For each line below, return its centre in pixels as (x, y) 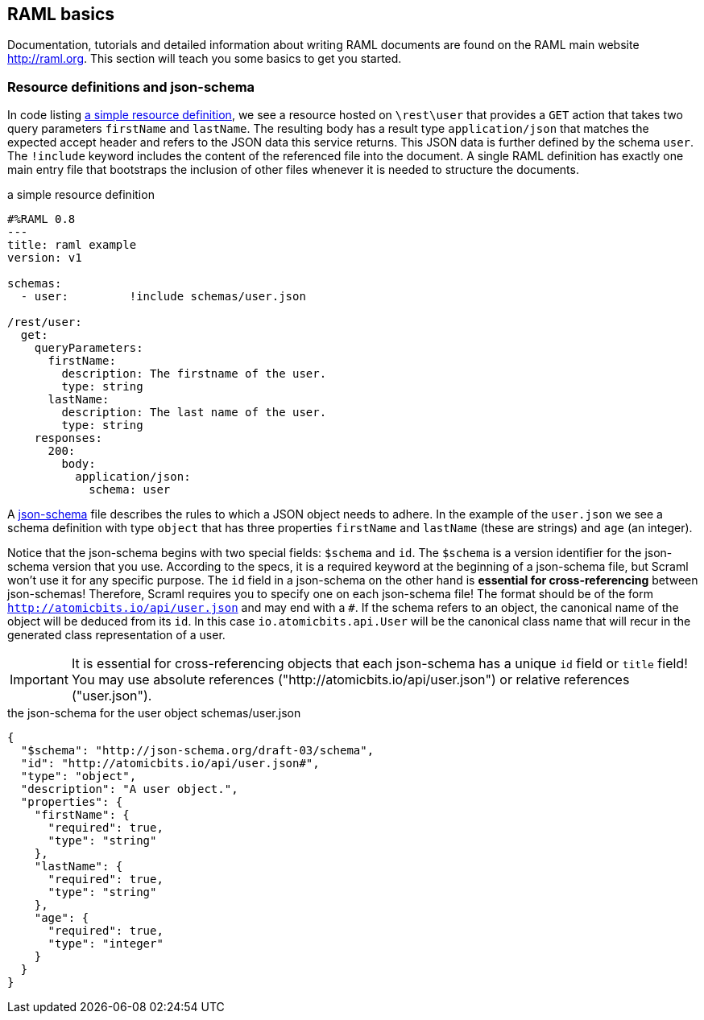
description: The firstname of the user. (194, 374)
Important (39, 680)
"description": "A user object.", (129, 789)
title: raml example (72, 245)
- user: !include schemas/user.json (163, 297)
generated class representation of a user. (116, 635)
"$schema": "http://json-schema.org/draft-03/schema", (197, 751)
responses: (68, 438)
